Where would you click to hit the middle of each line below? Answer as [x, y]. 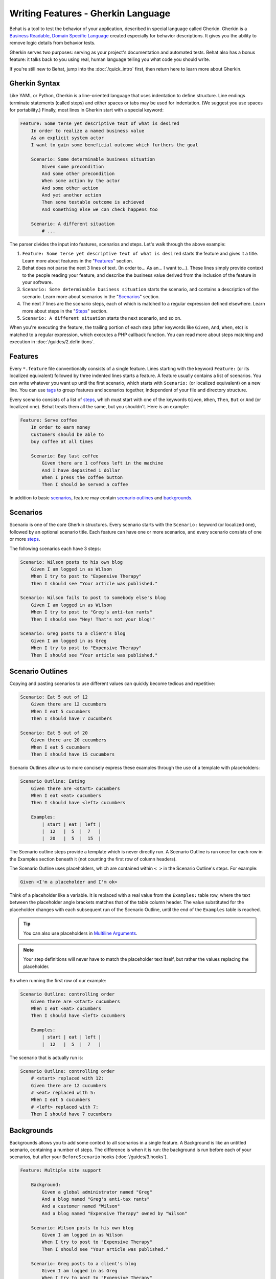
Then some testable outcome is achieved [93, 202]
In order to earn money [61, 427]
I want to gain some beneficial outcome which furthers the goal [114, 145]
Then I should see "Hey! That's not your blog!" [93, 619]
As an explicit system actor [67, 138]
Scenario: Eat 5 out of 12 [54, 697]
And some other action [70, 188]
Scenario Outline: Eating [53, 781]
